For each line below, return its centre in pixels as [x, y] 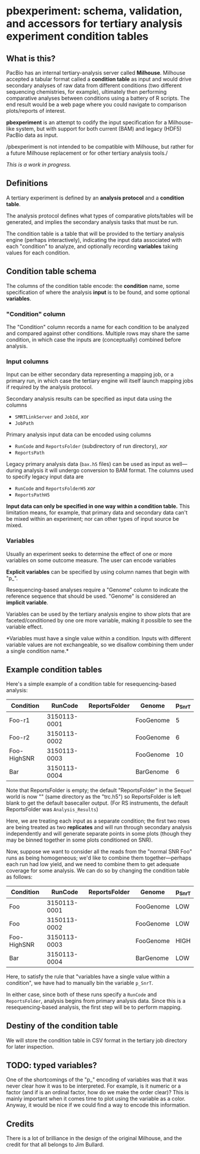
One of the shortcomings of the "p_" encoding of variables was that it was [97, 1080]
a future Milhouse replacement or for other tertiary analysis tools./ [87, 153]
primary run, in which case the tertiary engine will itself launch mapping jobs [100, 381]
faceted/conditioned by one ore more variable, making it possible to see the [99, 620]
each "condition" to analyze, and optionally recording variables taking [92, 246]
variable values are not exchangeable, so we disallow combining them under [100, 644]
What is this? [31, 58]
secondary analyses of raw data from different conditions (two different [94, 85]
